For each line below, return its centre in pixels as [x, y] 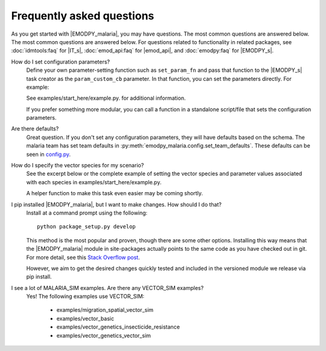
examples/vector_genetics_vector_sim [104, 335]
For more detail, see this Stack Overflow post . [83, 257]
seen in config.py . [48, 154]
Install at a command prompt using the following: [87, 213]
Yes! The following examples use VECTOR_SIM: [85, 297]
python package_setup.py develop [86, 227]
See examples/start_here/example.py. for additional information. [106, 98]
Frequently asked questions [83, 16]
